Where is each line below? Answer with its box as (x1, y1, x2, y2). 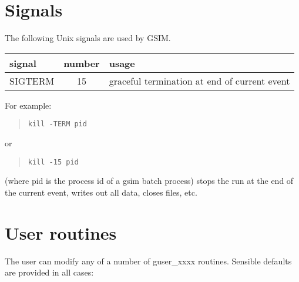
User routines (5, 220, 117, 244)
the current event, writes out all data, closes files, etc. (5, 186, 197, 198)
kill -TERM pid (28, 120, 88, 129)
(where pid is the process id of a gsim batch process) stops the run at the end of (5, 174, 294, 187)
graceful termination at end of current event (109, 73, 290, 88)
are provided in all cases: (5, 266, 94, 278)
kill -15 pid (28, 157, 79, 166)
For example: (5, 99, 52, 111)
